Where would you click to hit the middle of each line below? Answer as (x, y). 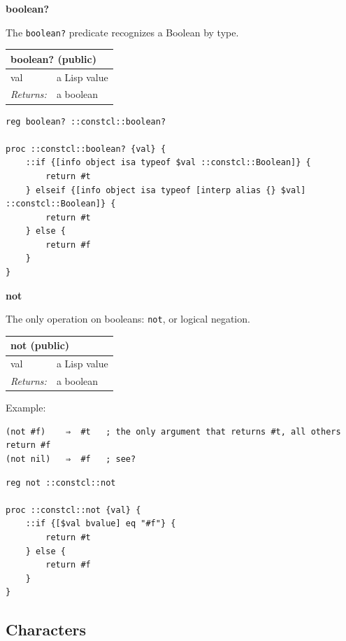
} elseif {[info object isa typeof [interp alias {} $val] (166, 190)
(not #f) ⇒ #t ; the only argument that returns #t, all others (173, 431)
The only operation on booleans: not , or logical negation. (128, 319)
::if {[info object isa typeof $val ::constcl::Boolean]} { (168, 163)
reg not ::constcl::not (61, 482)
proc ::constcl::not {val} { (73, 510)
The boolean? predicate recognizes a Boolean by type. (122, 32)
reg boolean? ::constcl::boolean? (86, 121)
